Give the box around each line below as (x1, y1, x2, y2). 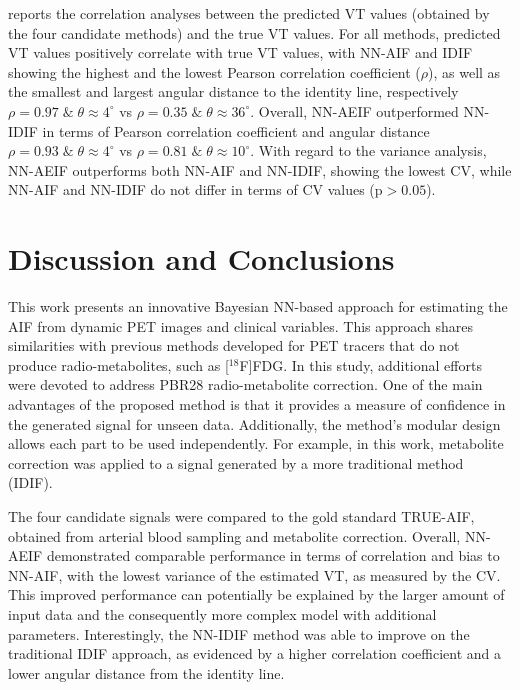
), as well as (428, 61, 501, 82)
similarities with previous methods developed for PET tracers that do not (8, 335, 460, 356)
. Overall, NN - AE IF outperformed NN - (250, 100, 490, 121)
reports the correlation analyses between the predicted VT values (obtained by (8, 3, 490, 23)
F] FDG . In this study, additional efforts (239, 354, 482, 375)
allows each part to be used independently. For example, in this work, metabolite (8, 433, 504, 454)
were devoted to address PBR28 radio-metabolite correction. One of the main (8, 374, 483, 395)
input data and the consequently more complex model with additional (8, 603, 437, 624)
